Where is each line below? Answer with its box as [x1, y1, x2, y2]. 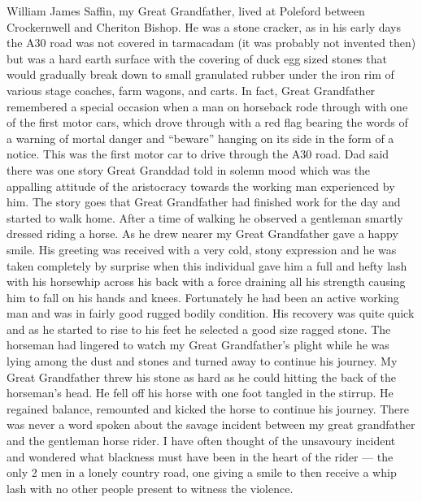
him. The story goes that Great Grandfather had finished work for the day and [7, 193, 401, 210]
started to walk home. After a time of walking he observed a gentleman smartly [7, 209, 403, 226]
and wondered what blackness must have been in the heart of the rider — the [7, 448, 394, 465]
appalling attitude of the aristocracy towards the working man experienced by [7, 177, 395, 194]
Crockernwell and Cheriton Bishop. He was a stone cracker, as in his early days [7, 18, 401, 35]
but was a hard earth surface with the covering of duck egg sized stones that [7, 50, 387, 67]
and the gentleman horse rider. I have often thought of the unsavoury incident [7, 432, 396, 449]
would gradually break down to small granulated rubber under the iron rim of [7, 66, 394, 83]
